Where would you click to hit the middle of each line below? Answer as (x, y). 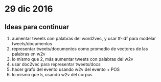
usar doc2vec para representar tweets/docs (56, 64)
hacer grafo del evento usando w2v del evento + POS (66, 69)
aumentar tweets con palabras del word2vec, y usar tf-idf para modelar (84, 38)
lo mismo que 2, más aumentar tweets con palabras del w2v (72, 59)
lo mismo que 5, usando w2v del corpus (52, 74)
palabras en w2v (28, 54)
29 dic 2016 (29, 9)
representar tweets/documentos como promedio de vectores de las (80, 49)
